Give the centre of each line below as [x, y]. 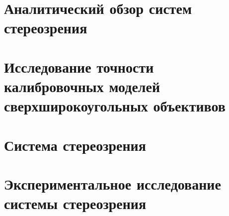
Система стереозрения [75, 145]
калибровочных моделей [82, 86]
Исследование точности [79, 66]
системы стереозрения [75, 203]
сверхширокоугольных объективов [115, 106]
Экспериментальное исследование [113, 183]
